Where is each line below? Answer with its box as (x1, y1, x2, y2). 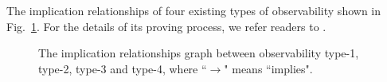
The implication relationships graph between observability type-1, (38, 45, 359, 61)
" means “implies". (224, 60, 313, 76)
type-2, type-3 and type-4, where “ (38, 60, 207, 76)
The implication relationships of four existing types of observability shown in (6, 2, 381, 18)
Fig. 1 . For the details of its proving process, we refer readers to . (6, 18, 326, 34)
